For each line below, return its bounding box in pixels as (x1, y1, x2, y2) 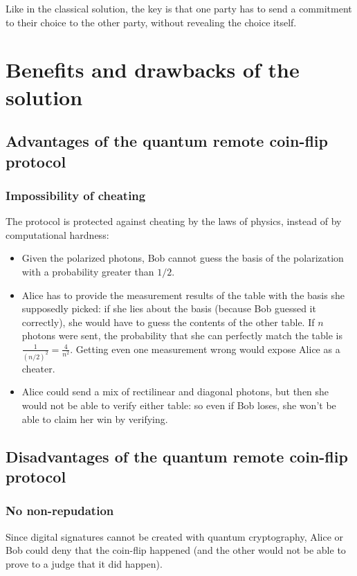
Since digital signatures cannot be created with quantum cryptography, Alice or (6, 529, 344, 543)
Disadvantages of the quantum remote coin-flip (6, 445, 348, 467)
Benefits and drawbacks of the (6, 55, 300, 84)
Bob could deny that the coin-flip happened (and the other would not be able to (6, 543, 346, 557)
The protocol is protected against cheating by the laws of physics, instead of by (6, 214, 342, 228)
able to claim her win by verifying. (21, 411, 168, 426)
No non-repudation (6, 502, 114, 519)
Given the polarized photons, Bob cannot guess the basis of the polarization (21, 251, 344, 265)
